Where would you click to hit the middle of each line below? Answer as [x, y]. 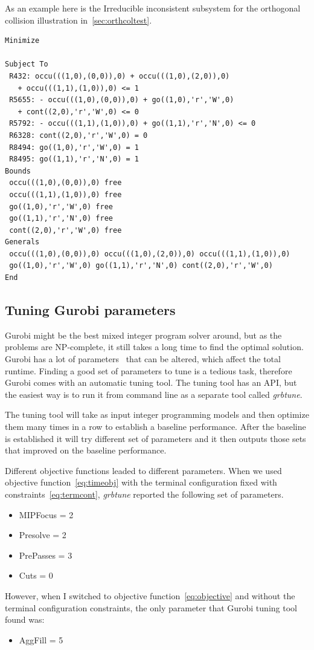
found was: [25, 619]
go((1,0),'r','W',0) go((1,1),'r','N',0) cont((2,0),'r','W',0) [141, 266]
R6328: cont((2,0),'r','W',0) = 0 [78, 135]
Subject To [27, 64]
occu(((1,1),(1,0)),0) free [66, 194]
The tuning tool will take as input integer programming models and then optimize [157, 414]
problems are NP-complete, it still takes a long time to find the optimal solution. [154, 347]
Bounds [18, 171]
